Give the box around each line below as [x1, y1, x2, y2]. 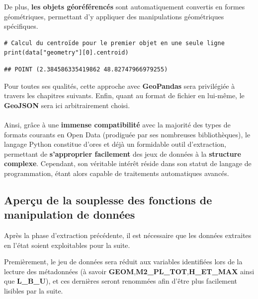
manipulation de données [4, 207, 135, 222]
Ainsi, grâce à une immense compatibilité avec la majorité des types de [4, 119, 231, 129]
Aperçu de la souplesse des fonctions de [4, 192, 212, 207]
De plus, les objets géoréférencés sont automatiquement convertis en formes [4, 1, 245, 11]
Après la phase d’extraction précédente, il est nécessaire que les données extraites [4, 230, 252, 240]
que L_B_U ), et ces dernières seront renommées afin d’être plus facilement [4, 276, 238, 286]
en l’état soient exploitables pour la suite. [4, 239, 130, 250]
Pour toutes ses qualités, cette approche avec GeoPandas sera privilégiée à [4, 80, 235, 91]
